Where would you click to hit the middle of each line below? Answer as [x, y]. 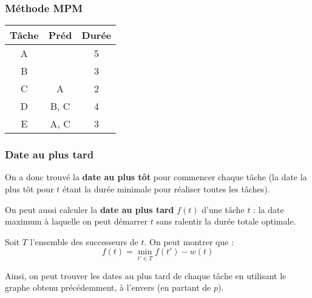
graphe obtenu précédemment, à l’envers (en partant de [108, 287]
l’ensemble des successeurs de [84, 241]
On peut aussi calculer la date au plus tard [90, 209]
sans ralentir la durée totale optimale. [226, 221]
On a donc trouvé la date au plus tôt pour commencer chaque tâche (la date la [156, 177]
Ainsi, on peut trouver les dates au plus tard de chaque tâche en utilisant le [146, 275]
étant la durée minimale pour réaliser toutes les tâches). [166, 189]
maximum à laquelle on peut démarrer [76, 221]
